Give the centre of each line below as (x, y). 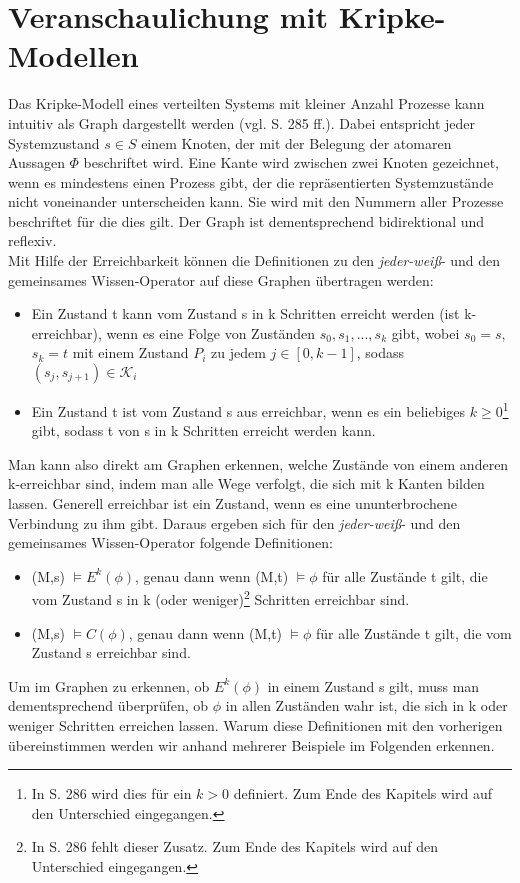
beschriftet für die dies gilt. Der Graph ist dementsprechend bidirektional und (246, 220)
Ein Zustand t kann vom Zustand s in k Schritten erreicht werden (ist (245, 313)
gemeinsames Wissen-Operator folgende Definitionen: (170, 542)
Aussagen (36, 162)
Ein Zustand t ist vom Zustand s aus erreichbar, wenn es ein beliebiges (248, 410)
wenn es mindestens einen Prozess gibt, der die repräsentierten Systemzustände (251, 181)
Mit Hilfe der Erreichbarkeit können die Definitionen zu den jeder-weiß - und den (254, 260)
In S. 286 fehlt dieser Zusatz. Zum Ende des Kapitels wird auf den (234, 846)
